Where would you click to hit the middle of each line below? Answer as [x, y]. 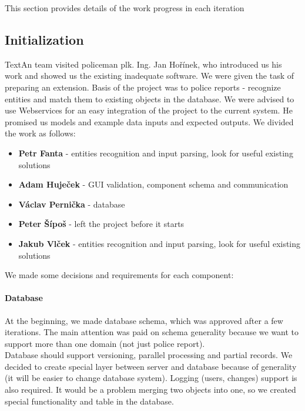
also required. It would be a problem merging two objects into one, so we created [150, 390]
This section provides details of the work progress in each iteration [125, 8]
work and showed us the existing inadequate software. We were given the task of [150, 76]
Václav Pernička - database [72, 204]
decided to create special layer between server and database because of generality [151, 366]
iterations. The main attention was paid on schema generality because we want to [152, 332]
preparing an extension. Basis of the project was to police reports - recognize [143, 87]
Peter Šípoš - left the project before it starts [101, 224]
